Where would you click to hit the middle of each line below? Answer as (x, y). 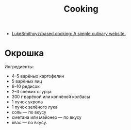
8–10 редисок (25, 86)
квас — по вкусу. (29, 123)
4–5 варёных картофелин (38, 76)
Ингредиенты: (19, 67)
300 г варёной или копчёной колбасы (51, 97)
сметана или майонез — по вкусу (47, 117)
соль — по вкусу (29, 112)
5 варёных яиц (27, 81)
